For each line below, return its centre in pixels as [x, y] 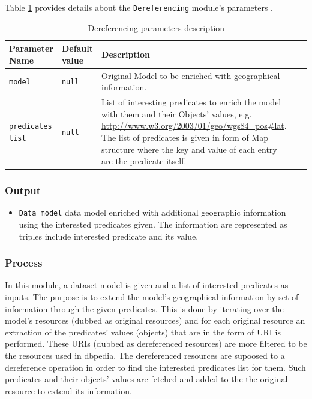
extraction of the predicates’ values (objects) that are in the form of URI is [143, 332]
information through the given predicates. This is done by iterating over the [144, 308]
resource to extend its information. [68, 390]
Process [24, 263]
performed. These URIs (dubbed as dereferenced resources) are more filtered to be [156, 344]
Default [77, 48]
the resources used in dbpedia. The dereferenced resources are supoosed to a [145, 356]
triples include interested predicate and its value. [109, 236]
